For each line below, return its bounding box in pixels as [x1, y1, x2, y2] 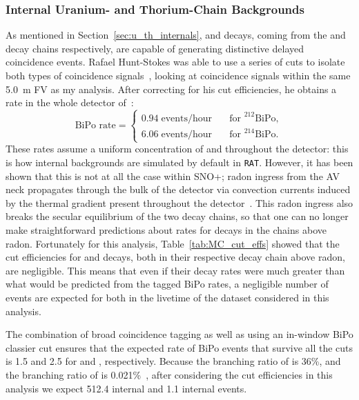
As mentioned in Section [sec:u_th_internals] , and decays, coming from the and [6, 28, 346, 42]
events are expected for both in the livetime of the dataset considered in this [6, 290, 329, 304]
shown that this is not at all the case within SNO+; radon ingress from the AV [6, 168, 340, 183]
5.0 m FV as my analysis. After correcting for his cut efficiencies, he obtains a [6, 81, 337, 96]
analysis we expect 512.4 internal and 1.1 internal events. [6, 381, 247, 395]
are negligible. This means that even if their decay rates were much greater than [6, 263, 345, 277]
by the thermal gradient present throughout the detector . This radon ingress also [6, 195, 353, 210]
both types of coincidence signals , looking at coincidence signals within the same [6, 68, 351, 82]
